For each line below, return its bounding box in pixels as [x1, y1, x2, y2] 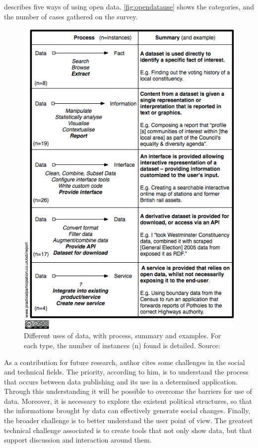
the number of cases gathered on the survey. [4, 11, 138, 21]
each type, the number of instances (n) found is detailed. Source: [24, 340, 220, 350]
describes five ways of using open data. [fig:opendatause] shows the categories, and [4, 1, 254, 11]
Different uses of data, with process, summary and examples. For [24, 330, 221, 341]
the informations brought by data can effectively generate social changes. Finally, [4, 405, 251, 416]
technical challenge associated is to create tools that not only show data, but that [4, 425, 252, 435]
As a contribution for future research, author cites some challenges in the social [4, 357, 245, 367]
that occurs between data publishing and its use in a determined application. [4, 376, 238, 386]
